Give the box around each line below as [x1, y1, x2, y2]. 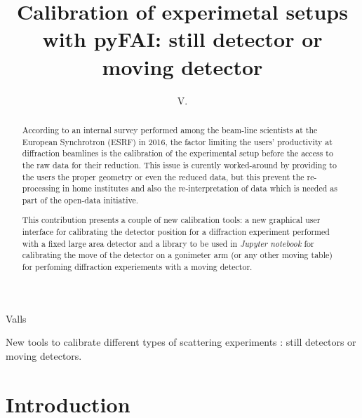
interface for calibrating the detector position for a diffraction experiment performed [22, 226, 330, 238]
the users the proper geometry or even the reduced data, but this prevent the [22, 170, 304, 182]
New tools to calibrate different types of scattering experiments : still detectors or [6, 335, 356, 349]
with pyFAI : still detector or [42, 25, 323, 53]
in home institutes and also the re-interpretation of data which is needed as [62, 182, 337, 194]
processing [22, 182, 60, 194]
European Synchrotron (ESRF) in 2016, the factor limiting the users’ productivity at [22, 135, 333, 147]
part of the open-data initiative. [22, 194, 139, 205]
